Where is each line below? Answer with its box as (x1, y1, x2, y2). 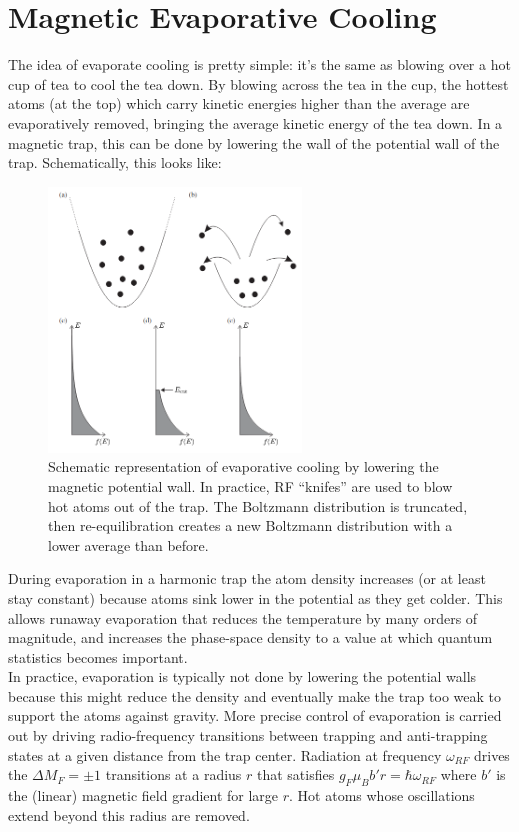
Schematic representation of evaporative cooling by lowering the (48, 456, 439, 477)
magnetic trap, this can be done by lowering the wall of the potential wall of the (8, 132, 500, 153)
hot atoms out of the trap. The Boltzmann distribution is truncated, (48, 495, 468, 516)
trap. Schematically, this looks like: (8, 152, 222, 173)
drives (473, 744, 510, 765)
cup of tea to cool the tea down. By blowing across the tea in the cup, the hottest (8, 73, 509, 94)
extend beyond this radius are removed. (8, 804, 250, 825)
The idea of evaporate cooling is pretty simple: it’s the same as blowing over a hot (8, 54, 511, 75)
